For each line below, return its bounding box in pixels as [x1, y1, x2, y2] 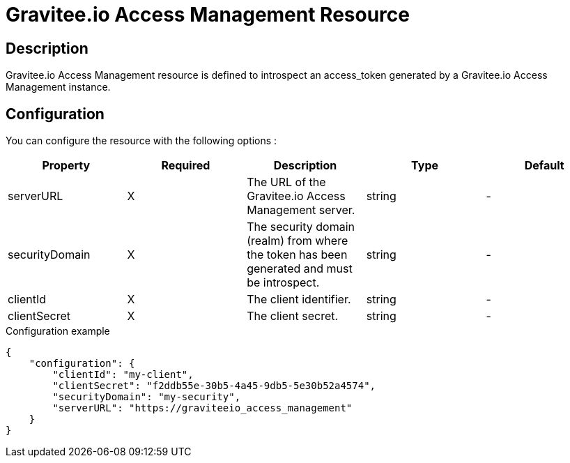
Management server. [247, 203, 355, 218]
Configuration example [6, 325, 110, 337]
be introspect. [247, 275, 320, 290]
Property [42, 158, 91, 173]
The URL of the [247, 175, 326, 190]
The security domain [247, 220, 355, 234]
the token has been [247, 248, 348, 262]
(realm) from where [247, 234, 348, 248]
